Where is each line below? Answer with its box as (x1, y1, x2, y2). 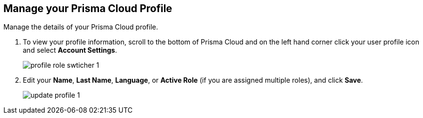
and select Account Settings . (23, 46, 117, 55)
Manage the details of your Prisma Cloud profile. (3, 23, 158, 31)
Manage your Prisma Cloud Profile (3, 2, 172, 15)
